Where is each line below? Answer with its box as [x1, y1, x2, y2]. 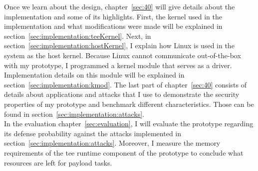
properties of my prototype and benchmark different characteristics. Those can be [4, 98, 254, 109]
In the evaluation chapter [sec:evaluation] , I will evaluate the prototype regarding [4, 118, 254, 129]
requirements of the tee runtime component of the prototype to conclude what [4, 147, 244, 158]
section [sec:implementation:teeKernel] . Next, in [4, 30, 151, 41]
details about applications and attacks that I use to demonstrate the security [4, 89, 240, 99]
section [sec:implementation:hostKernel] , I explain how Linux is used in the [4, 40, 235, 51]
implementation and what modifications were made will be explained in [4, 21, 223, 31]
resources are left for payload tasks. [4, 157, 112, 168]
